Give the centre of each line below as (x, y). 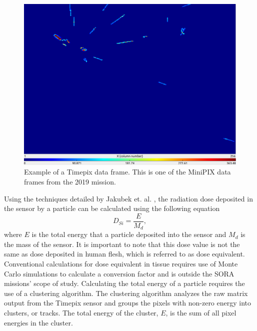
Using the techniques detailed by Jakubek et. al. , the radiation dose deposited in (128, 198)
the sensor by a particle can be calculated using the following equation (112, 208)
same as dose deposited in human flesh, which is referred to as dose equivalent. (124, 254)
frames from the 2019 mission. (70, 181)
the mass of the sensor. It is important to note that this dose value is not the (122, 244)
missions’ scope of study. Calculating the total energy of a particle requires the (124, 283)
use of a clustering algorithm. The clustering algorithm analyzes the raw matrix (126, 293)
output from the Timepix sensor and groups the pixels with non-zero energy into (128, 303)
